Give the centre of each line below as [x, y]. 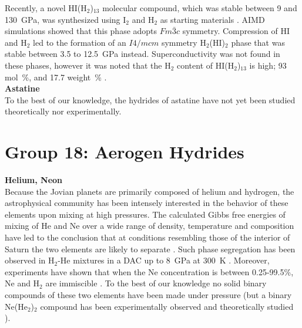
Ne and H [22, 283]
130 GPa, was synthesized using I [66, 19]
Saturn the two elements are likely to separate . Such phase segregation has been [150, 248]
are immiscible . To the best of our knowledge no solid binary [156, 283]
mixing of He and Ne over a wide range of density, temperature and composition [150, 226]
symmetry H [184, 42]
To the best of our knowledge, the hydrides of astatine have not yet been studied [150, 99]
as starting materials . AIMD [212, 19]
